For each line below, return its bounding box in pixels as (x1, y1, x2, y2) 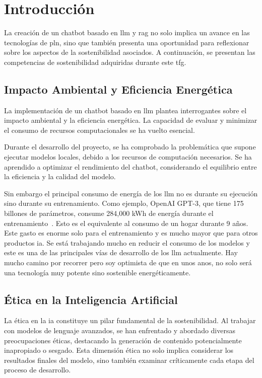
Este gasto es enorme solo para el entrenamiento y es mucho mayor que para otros (4, 228, 258, 238)
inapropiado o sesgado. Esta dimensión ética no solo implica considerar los (4, 345, 234, 355)
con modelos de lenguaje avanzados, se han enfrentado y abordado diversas (4, 325, 236, 335)
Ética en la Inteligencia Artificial (4, 291, 178, 307)
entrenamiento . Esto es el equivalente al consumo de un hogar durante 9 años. (4, 217, 248, 228)
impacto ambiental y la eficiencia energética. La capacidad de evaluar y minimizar (4, 115, 257, 125)
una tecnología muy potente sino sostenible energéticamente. (4, 267, 191, 277)
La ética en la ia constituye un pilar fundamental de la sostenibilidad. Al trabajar (4, 315, 256, 326)
